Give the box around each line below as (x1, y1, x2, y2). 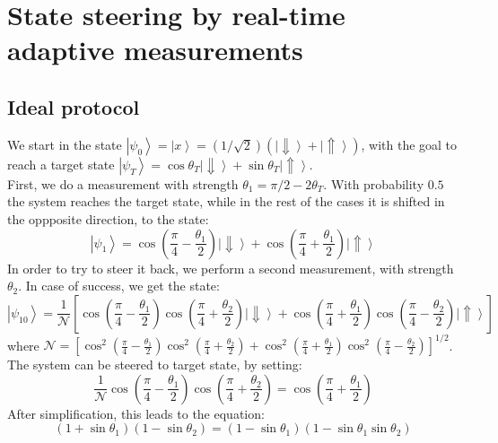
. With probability (323, 174, 424, 193)
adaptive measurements (7, 31, 303, 68)
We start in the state (7, 135, 122, 153)
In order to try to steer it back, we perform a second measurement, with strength (7, 258, 454, 277)
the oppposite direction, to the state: (7, 209, 209, 228)
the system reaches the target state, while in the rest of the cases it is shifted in (7, 192, 445, 211)
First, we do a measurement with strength (7, 174, 239, 193)
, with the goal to (361, 135, 458, 153)
